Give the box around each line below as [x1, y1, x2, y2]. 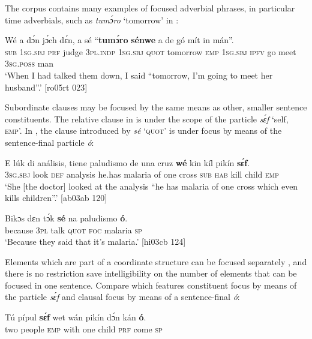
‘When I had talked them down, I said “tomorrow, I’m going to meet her [5, 68, 273, 81]
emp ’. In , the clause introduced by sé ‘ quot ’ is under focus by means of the [5, 124, 282, 137]
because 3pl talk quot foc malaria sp [5, 223, 142, 236]
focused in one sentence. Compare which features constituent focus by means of [5, 278, 297, 291]
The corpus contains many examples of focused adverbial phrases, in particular [5, 2, 295, 14]
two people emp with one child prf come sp [5, 322, 163, 335]
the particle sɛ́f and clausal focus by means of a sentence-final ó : [5, 290, 240, 303]
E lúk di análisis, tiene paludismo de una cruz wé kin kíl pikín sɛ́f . [5, 156, 250, 169]
